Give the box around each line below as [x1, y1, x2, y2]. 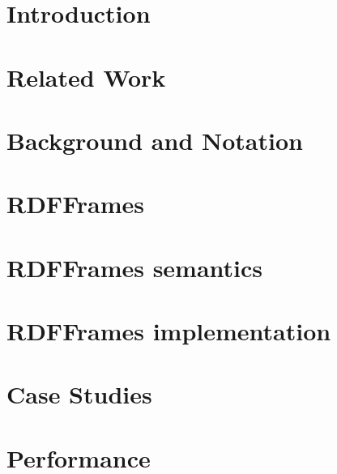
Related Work [6, 60, 166, 93]
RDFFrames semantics [6, 250, 263, 284]
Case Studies [6, 378, 152, 411]
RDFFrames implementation [6, 314, 331, 348]
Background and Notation [6, 123, 303, 156]
